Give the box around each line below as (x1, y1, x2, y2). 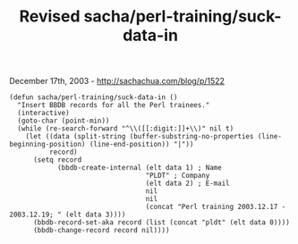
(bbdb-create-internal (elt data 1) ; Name (56, 164, 222, 172)
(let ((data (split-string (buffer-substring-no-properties (25, 132, 254, 141)
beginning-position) (9, 140, 87, 149)
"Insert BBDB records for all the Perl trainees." (17, 101, 210, 110)
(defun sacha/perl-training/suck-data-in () (9, 93, 178, 102)
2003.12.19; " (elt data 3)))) (9, 210, 126, 220)
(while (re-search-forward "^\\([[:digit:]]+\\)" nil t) (17, 124, 234, 133)
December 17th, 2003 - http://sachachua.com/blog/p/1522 (9, 76, 226, 87)
